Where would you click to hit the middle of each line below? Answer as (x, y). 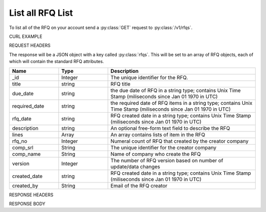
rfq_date (22, 119)
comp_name (26, 154)
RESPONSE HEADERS (31, 195)
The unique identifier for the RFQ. (149, 77)
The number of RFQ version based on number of (167, 160)
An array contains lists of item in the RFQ (158, 134)
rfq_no (20, 141)
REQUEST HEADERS (30, 45)
